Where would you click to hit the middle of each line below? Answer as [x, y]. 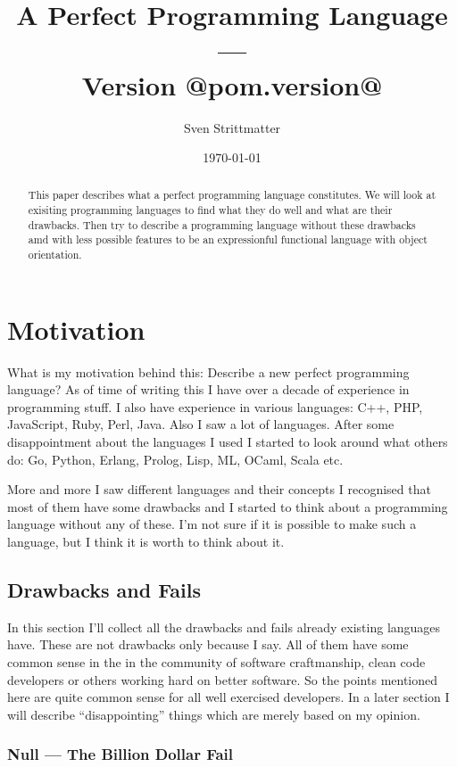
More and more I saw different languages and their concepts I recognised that [219, 489]
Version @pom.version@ [232, 84]
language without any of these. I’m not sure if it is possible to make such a [212, 524]
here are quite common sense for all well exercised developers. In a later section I [228, 697]
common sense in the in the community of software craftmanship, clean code [216, 662]
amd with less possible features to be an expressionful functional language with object [228, 239]
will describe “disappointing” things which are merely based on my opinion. [214, 714]
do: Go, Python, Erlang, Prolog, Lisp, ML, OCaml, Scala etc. [175, 459]
